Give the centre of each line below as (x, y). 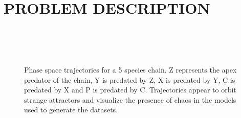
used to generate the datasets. (71, 110)
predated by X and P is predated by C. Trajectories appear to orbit (130, 90)
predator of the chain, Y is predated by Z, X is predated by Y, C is (130, 79)
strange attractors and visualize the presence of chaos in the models (130, 99)
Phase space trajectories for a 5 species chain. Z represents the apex (130, 69)
